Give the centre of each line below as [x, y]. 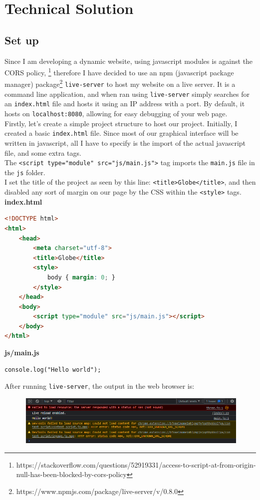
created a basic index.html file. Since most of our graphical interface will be [122, 133]
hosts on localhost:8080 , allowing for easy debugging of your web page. [116, 114]
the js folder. [25, 172]
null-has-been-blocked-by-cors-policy [71, 474]
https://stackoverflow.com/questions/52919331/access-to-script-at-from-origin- [136, 464]
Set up [22, 40]
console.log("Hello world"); [53, 370]
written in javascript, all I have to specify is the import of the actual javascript [125, 142]
